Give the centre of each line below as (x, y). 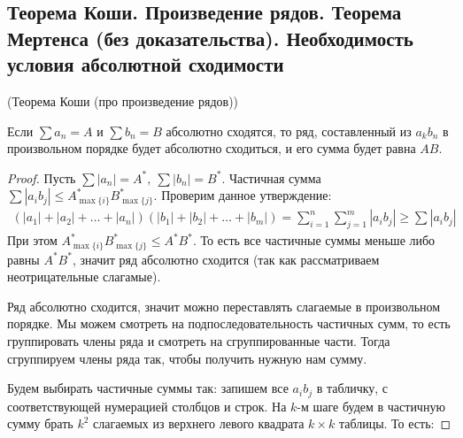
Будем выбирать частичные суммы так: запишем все (148, 388)
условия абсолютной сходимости (146, 64)
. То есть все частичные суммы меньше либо (314, 240)
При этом (32, 240)
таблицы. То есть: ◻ (395, 423)
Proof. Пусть (42, 177)
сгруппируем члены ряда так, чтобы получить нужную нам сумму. (187, 358)
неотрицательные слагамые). (84, 277)
